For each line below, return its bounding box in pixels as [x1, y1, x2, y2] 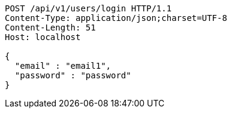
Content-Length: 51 [5, 23, 96, 32]
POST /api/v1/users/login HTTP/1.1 [5, 4, 172, 13]
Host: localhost [5, 32, 81, 42]
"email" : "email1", [14, 61, 112, 71]
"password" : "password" [14, 71, 131, 80]
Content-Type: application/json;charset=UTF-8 [5, 13, 227, 23]
